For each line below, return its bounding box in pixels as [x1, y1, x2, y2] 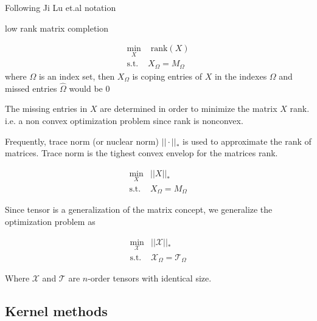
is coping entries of [132, 69, 202, 82]
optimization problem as [5, 215, 96, 228]
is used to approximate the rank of [182, 134, 312, 147]
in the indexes [214, 69, 267, 82]
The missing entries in [5, 102, 88, 115]
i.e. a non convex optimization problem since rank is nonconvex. [5, 114, 243, 126]
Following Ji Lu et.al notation [5, 1, 116, 13]
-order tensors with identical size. [88, 272, 212, 285]
